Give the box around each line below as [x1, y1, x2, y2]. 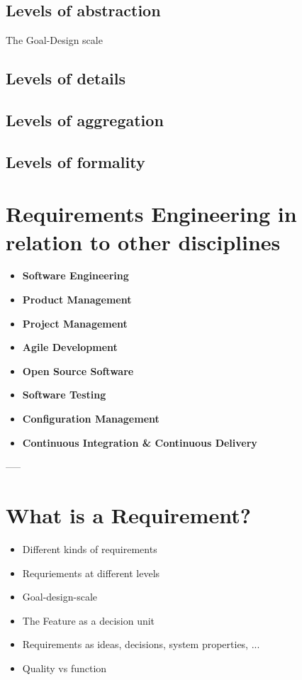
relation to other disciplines [6, 227, 281, 256]
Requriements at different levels [22, 565, 160, 580]
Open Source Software [22, 363, 134, 378]
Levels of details [6, 67, 126, 89]
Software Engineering [22, 268, 129, 283]
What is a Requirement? [6, 500, 251, 529]
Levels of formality [6, 150, 145, 172]
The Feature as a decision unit [22, 613, 155, 628]
